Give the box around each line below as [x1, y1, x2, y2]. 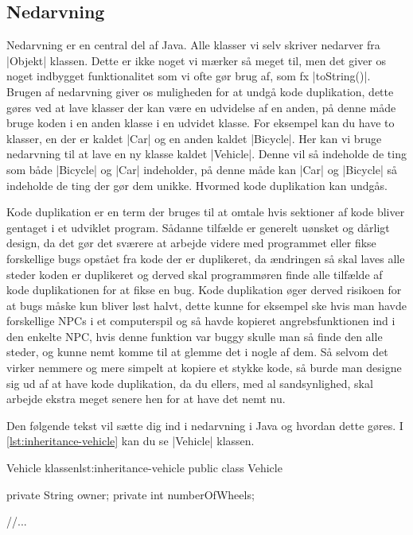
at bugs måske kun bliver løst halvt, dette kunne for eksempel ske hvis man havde [6, 297, 407, 313]
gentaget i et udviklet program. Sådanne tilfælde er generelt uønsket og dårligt [6, 219, 390, 235]
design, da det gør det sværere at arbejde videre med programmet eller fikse [6, 235, 376, 251]
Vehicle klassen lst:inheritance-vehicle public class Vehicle [6, 459, 282, 476]
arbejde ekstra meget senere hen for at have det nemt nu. [6, 390, 286, 407]
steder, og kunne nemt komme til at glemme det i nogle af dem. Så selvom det [6, 343, 388, 360]
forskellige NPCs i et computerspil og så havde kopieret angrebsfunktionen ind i [6, 312, 395, 329]
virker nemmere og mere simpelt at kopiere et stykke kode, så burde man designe [6, 359, 402, 376]
